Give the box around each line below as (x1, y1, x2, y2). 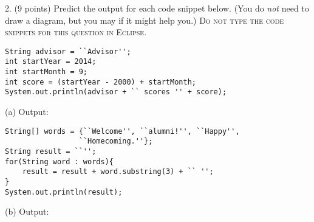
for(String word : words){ (5, 157, 114, 166)
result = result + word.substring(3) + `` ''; (22, 167, 214, 176)
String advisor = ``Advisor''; (5, 47, 131, 56)
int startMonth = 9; (5, 68, 88, 77)
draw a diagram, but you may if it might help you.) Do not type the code (5, 13, 284, 26)
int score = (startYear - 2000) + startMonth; (5, 77, 196, 86)
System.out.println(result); (5, 187, 123, 196)
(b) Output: (5, 205, 49, 218)
